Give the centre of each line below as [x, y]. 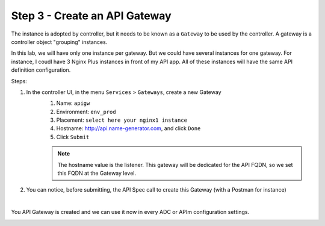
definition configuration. [41, 70]
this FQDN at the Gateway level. [97, 173]
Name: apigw [73, 103]
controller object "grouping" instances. [59, 42]
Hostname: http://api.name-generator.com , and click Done [128, 128]
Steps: [19, 81]
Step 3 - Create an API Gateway [91, 16]
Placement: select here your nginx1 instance [122, 120]
